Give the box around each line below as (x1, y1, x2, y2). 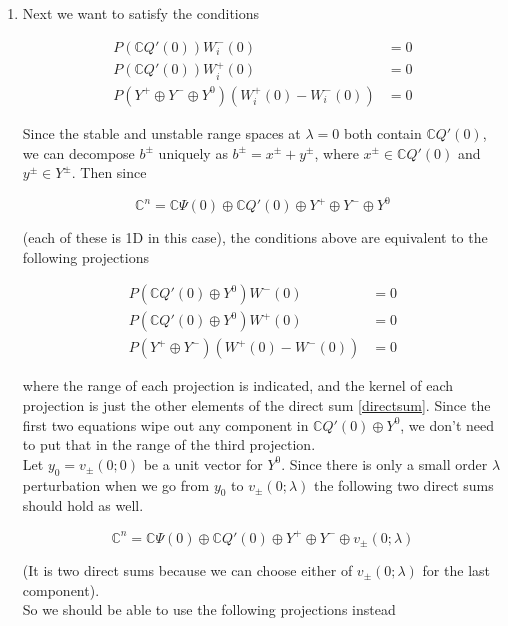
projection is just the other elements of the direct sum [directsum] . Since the (22, 395, 491, 416)
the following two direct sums (313, 474, 494, 495)
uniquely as (158, 142, 228, 163)
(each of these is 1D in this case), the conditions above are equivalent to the (22, 227, 488, 248)
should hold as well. (22, 495, 144, 516)
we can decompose (22, 142, 135, 163)
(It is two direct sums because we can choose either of (22, 560, 353, 580)
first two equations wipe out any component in (22, 414, 309, 435)
